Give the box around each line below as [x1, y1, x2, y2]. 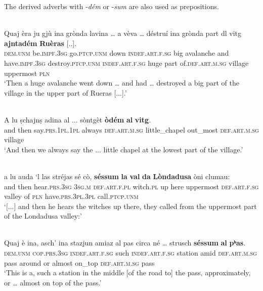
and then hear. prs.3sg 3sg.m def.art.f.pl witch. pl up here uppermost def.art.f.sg [4, 181, 259, 191]
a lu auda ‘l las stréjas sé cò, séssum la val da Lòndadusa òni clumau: [4, 171, 230, 181]
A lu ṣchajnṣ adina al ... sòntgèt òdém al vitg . [4, 114, 151, 124]
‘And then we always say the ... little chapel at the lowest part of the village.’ [4, 144, 243, 154]
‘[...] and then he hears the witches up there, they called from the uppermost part [4, 200, 257, 211]
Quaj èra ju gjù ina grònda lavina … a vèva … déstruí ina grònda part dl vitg [4, 28, 242, 38]
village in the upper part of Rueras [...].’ [4, 87, 127, 98]
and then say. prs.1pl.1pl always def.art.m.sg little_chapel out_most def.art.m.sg [4, 124, 259, 135]
